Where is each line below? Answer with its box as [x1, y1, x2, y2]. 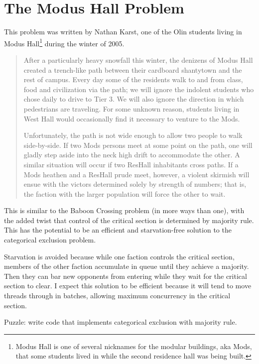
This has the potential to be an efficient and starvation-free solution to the [4, 225, 232, 235]
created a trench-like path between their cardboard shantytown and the [23, 64, 242, 75]
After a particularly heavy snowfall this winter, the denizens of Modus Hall [23, 54, 253, 65]
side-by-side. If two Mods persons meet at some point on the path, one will [23, 139, 253, 150]
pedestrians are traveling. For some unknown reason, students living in [23, 103, 240, 114]
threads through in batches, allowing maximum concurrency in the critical [4, 290, 231, 301]
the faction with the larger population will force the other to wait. [23, 188, 226, 199]
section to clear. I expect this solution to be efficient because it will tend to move [4, 280, 252, 291]
